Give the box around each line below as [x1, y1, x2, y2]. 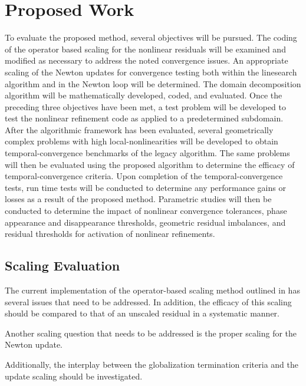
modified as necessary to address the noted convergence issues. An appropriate [5, 54, 288, 67]
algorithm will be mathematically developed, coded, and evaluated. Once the [5, 89, 282, 101]
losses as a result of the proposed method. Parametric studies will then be [5, 193, 272, 205]
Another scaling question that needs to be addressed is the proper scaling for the [5, 326, 297, 339]
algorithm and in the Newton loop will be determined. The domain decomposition [5, 77, 301, 90]
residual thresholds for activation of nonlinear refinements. [5, 227, 215, 240]
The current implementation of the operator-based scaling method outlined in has [5, 284, 300, 296]
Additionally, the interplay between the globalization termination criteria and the [5, 358, 298, 370]
